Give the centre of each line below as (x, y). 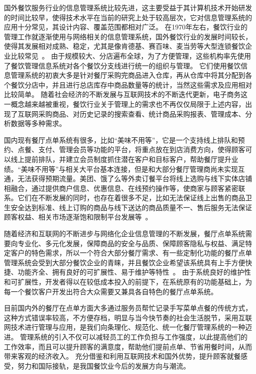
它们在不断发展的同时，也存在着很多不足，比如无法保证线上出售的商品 (131, 198)
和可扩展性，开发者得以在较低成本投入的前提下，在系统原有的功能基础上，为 (128, 282)
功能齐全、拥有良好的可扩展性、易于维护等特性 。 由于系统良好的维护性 (134, 272)
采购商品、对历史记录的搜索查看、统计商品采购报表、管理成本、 (142, 113)
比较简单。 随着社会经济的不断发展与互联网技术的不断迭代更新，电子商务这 (126, 94)
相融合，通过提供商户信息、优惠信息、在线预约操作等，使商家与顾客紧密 (121, 188)
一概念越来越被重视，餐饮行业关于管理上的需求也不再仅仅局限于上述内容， (125, 104)
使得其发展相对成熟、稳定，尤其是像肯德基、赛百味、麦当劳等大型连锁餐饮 (125, 46)
